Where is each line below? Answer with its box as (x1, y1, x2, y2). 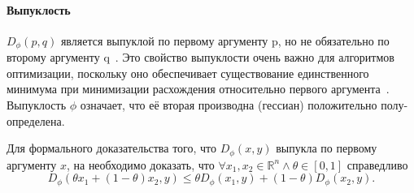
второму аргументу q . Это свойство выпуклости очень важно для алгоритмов (7, 49, 394, 66)
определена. (7, 112, 65, 129)
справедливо (346, 156, 408, 173)
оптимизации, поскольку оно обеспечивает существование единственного (7, 64, 369, 81)
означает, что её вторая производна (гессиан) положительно (80, 96, 377, 114)
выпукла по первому (276, 139, 377, 157)
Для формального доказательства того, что (7, 139, 217, 157)
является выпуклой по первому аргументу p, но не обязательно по (60, 32, 390, 49)
